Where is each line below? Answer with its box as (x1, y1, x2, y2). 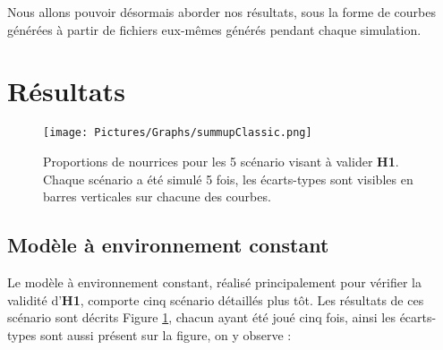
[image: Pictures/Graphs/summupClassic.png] (43, 126, 312, 140)
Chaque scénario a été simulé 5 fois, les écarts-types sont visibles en (43, 169, 413, 188)
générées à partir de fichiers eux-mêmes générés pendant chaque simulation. (7, 20, 422, 38)
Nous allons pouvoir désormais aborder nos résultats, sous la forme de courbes (7, 3, 436, 21)
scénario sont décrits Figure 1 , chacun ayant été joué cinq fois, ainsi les (7, 308, 396, 327)
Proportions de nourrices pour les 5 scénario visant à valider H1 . (43, 151, 399, 170)
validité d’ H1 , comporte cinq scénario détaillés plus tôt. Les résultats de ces (7, 290, 424, 309)
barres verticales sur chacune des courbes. (43, 187, 271, 206)
